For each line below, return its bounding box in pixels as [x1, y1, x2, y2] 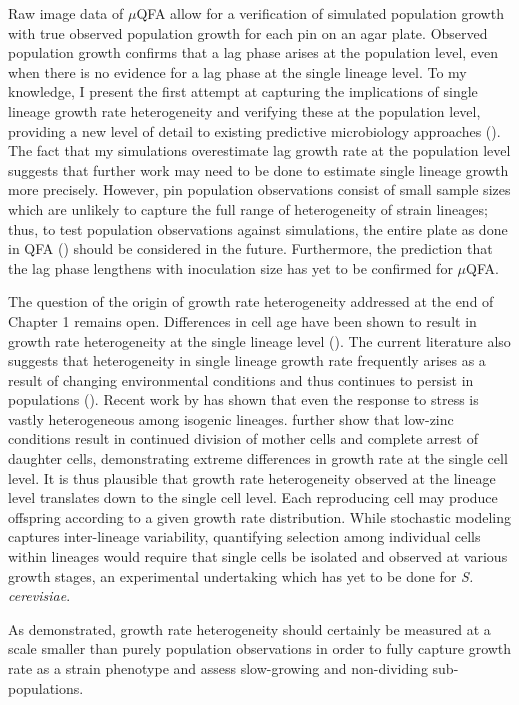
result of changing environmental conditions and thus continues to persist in [8, 369, 474, 390]
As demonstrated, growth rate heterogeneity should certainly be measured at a [8, 618, 491, 639]
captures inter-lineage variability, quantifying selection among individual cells [8, 526, 481, 547]
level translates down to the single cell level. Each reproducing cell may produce [8, 487, 498, 508]
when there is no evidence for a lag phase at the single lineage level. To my [8, 61, 467, 82]
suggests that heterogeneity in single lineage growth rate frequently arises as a [8, 350, 486, 371]
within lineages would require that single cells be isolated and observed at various [8, 546, 508, 567]
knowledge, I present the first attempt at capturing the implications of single [8, 81, 478, 102]
